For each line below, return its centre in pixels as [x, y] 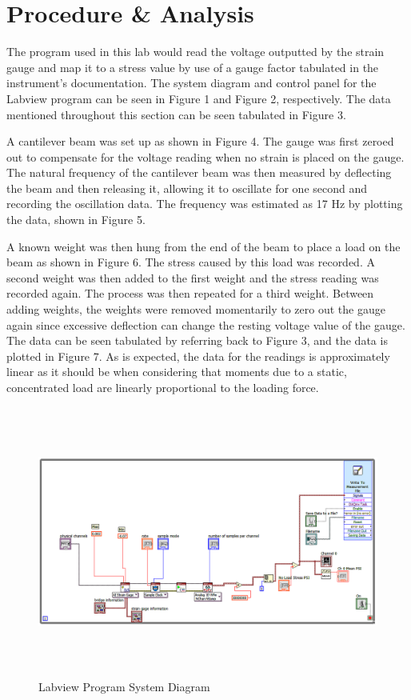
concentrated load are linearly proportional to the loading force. [163, 387]
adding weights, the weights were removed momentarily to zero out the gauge [196, 309]
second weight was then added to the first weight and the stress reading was [193, 277]
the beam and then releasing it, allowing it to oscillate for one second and [187, 188]
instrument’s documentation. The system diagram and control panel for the [192, 83]
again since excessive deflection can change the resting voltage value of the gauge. [206, 324]
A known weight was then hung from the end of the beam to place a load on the [204, 246]
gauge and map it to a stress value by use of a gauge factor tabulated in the [193, 67]
